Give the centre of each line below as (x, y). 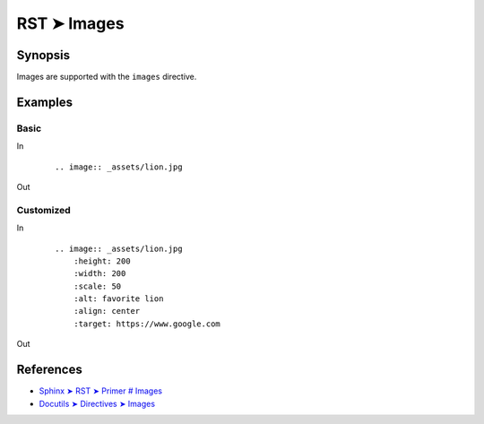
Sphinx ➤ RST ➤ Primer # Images (101, 391)
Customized (43, 210)
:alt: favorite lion (118, 299)
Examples (45, 102)
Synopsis (43, 55)
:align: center (107, 311)
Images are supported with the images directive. (107, 77)
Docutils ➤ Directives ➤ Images (97, 403)
